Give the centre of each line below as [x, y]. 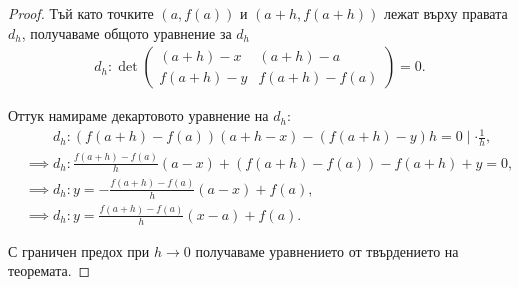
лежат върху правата [446, 13]
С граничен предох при [79, 250]
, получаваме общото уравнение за [126, 32]
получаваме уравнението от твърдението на [327, 250]
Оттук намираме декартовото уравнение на [138, 115]
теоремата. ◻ [49, 270]
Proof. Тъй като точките [81, 13]
